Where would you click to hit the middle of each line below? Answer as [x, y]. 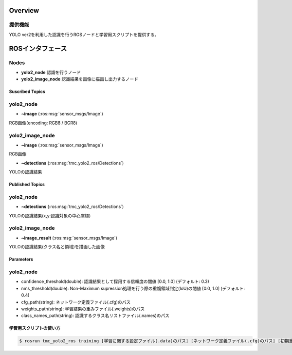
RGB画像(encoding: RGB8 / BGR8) [43, 123]
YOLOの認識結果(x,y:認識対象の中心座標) [50, 215]
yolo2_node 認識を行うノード [51, 72]
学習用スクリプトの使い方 [35, 328]
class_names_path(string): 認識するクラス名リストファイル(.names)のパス [95, 316]
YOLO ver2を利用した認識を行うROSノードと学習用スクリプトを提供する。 [84, 35]
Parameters [21, 259]
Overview [24, 10]
